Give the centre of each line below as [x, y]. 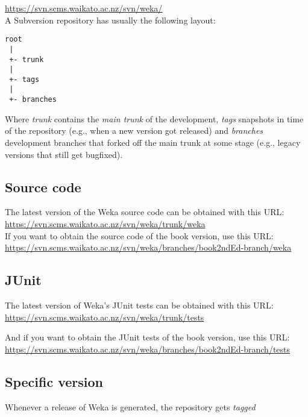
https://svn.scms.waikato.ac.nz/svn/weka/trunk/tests [105, 317]
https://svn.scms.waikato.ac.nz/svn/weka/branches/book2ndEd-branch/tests [148, 349]
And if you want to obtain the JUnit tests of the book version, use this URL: [147, 337]
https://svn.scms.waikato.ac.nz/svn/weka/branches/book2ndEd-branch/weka [148, 247]
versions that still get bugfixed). [64, 154]
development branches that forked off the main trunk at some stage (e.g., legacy [153, 142]
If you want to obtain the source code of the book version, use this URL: [139, 235]
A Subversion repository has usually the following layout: [110, 20]
